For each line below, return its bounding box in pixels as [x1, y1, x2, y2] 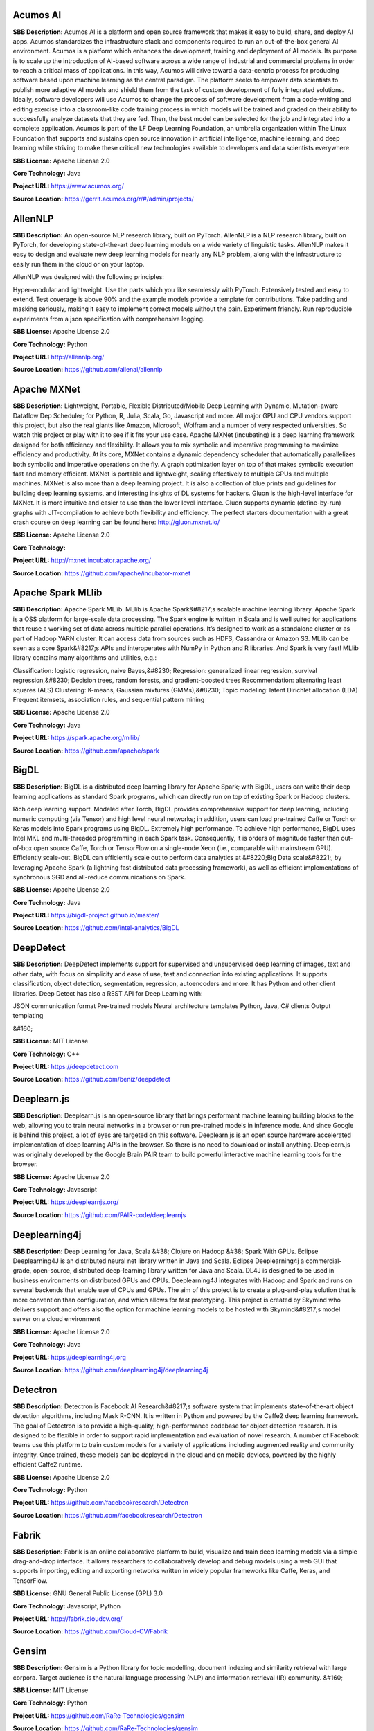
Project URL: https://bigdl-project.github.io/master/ [12, 911, 159, 920]
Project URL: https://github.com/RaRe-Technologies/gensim [12, 1711, 185, 1720]
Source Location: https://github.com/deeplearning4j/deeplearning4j [12, 1365, 208, 1374]
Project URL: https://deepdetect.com [12, 1062, 119, 1070]
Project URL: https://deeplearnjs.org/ [12, 1198, 119, 1206]
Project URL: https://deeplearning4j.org [12, 1353, 126, 1361]
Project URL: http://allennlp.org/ [12, 352, 105, 361]
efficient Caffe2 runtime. [12, 1460, 83, 1469]
